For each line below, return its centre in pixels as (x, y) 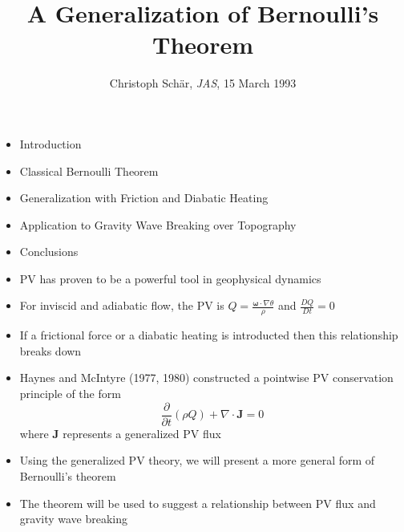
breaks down (50, 350)
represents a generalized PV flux (142, 433)
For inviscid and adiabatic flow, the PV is (122, 305)
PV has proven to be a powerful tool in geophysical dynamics (170, 278)
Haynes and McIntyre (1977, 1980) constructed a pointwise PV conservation (206, 378)
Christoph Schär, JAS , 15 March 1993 (203, 83)
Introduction (50, 143)
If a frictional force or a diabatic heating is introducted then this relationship (209, 335)
